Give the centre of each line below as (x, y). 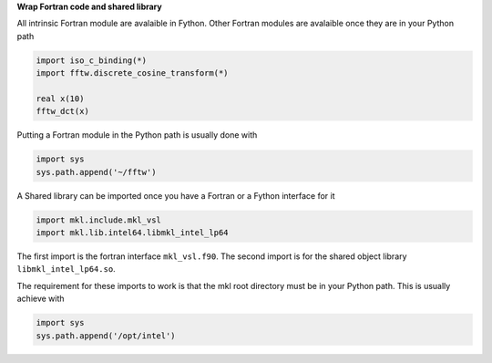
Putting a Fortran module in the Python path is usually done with (137, 135)
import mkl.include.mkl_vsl (98, 220)
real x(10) (60, 99)
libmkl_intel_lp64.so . (66, 269)
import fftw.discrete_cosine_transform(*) (132, 73)
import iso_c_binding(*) (92, 60)
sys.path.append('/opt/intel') (106, 336)
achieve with (41, 299)
